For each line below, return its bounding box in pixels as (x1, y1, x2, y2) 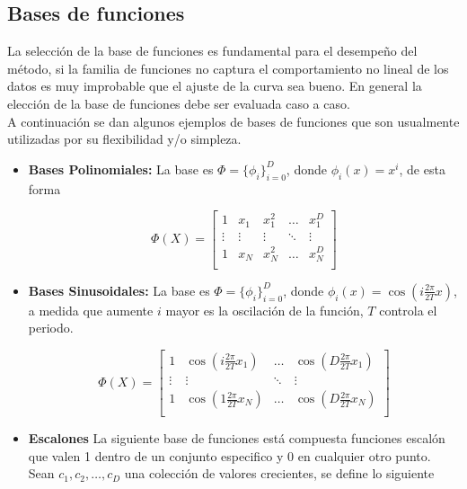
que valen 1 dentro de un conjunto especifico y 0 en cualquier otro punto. (28, 446, 431, 465)
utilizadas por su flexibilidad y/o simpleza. (7, 129, 242, 148)
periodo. (28, 318, 74, 337)
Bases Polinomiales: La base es (28, 159, 214, 178)
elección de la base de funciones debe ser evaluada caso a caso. (7, 93, 350, 112)
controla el (379, 300, 437, 319)
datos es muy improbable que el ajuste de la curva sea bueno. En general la (7, 76, 422, 95)
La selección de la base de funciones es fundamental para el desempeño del (7, 41, 418, 60)
